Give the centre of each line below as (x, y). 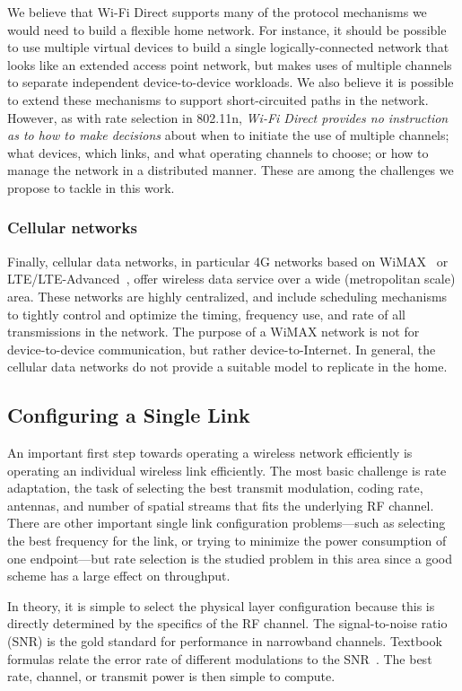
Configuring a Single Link (129, 415)
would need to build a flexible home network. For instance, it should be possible (227, 29)
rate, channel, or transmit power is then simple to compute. (171, 676)
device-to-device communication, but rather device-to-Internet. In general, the (222, 349)
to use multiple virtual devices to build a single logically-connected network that (228, 47)
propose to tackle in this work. (91, 187)
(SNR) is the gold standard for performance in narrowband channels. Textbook (225, 641)
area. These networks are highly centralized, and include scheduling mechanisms (227, 296)
